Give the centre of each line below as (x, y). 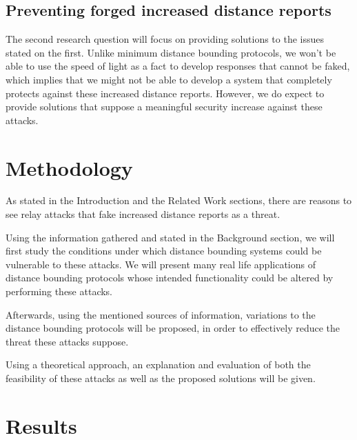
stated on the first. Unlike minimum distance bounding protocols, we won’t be (171, 52)
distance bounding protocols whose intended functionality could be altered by (170, 278)
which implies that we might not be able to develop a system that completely (169, 79)
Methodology (69, 167)
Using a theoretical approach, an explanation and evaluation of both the (158, 364)
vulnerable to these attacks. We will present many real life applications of (161, 264)
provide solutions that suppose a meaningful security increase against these (164, 107)
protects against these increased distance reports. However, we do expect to (165, 93)
